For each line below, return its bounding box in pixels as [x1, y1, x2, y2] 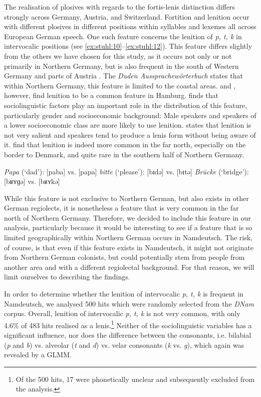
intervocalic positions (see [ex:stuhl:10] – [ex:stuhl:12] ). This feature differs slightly [4, 41, 252, 51]
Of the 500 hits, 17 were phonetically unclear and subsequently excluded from [16, 373, 255, 384]
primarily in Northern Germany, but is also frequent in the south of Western [4, 60, 239, 71]
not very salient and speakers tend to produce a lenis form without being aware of [4, 129, 256, 140]
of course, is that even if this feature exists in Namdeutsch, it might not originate [4, 242, 253, 252]
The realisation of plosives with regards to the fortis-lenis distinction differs [4, 2, 235, 12]
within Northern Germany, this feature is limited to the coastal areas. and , [4, 80, 236, 90]
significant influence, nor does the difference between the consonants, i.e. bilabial [4, 330, 251, 340]
